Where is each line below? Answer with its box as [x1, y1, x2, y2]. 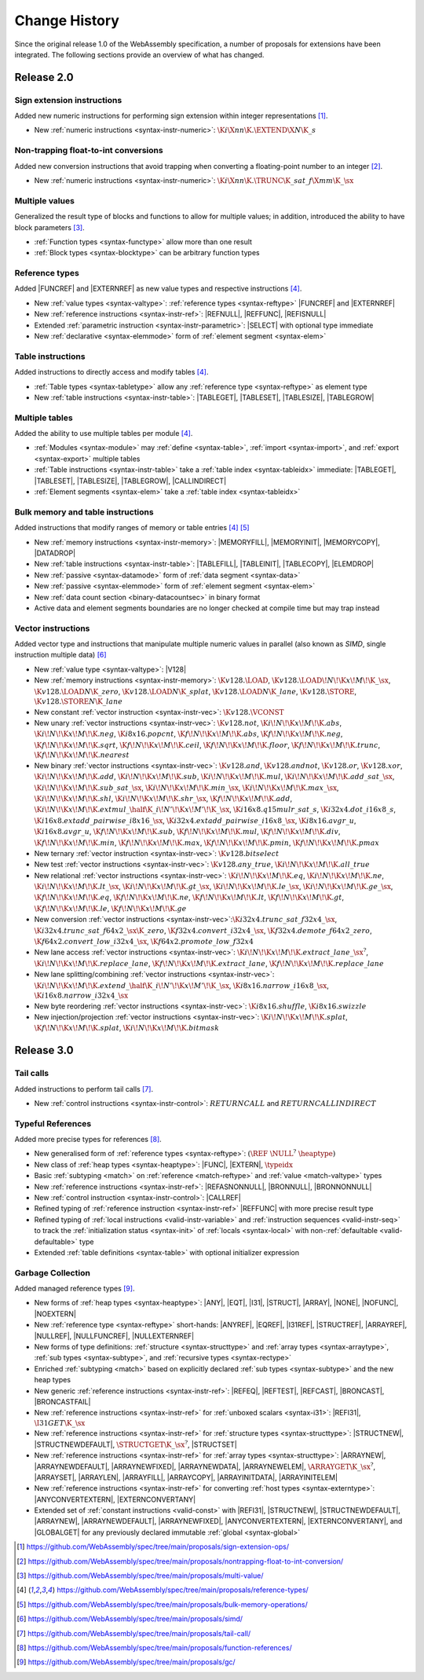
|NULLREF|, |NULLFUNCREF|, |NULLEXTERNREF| [34, 1331, 195, 1341]
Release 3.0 [14, 1044, 74, 1057]
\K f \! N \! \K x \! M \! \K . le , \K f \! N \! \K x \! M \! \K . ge [34, 903, 187, 913]
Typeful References [14, 1118, 92, 1129]
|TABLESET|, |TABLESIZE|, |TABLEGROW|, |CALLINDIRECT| [34, 476, 227, 485]
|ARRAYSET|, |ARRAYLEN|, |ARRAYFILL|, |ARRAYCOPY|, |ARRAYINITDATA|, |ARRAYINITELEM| [34, 1473, 338, 1482]
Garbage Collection [14, 1267, 90, 1278]
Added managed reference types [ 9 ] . [14, 1284, 135, 1294]
